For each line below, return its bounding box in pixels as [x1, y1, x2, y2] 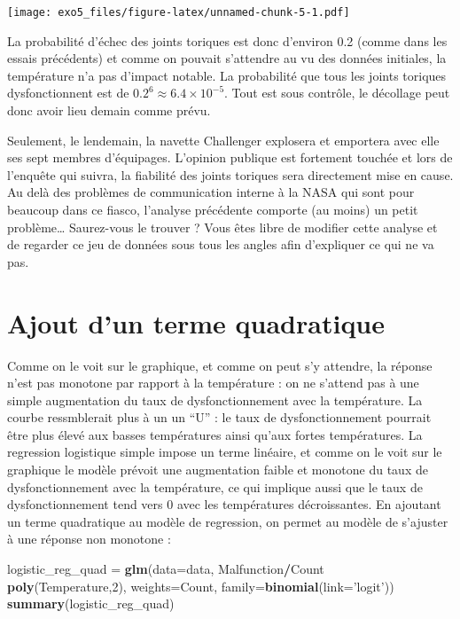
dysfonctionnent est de [7, 83, 129, 102]
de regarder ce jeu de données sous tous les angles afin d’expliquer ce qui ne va [7, 235, 434, 254]
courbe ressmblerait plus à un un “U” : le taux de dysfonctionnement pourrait [7, 408, 432, 427]
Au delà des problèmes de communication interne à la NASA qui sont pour [7, 183, 415, 201]
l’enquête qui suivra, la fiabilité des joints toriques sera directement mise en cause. [7, 165, 454, 184]
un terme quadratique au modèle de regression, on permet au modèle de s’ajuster [7, 512, 448, 530]
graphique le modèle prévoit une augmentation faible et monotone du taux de [7, 460, 428, 479]
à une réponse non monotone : [7, 529, 171, 548]
